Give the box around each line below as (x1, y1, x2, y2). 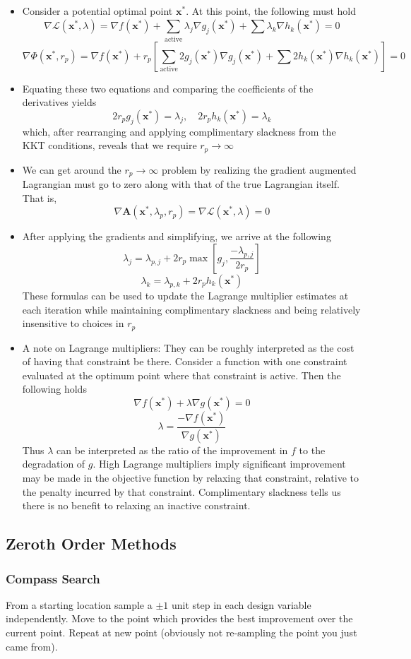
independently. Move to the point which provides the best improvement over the (6, 611, 353, 626)
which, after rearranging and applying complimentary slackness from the (22, 124, 336, 138)
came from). (6, 639, 58, 653)
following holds (22, 381, 87, 396)
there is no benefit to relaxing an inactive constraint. (22, 498, 251, 513)
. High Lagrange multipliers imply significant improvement (93, 456, 346, 471)
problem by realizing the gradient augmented (161, 162, 357, 177)
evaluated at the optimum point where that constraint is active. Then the (22, 367, 341, 382)
